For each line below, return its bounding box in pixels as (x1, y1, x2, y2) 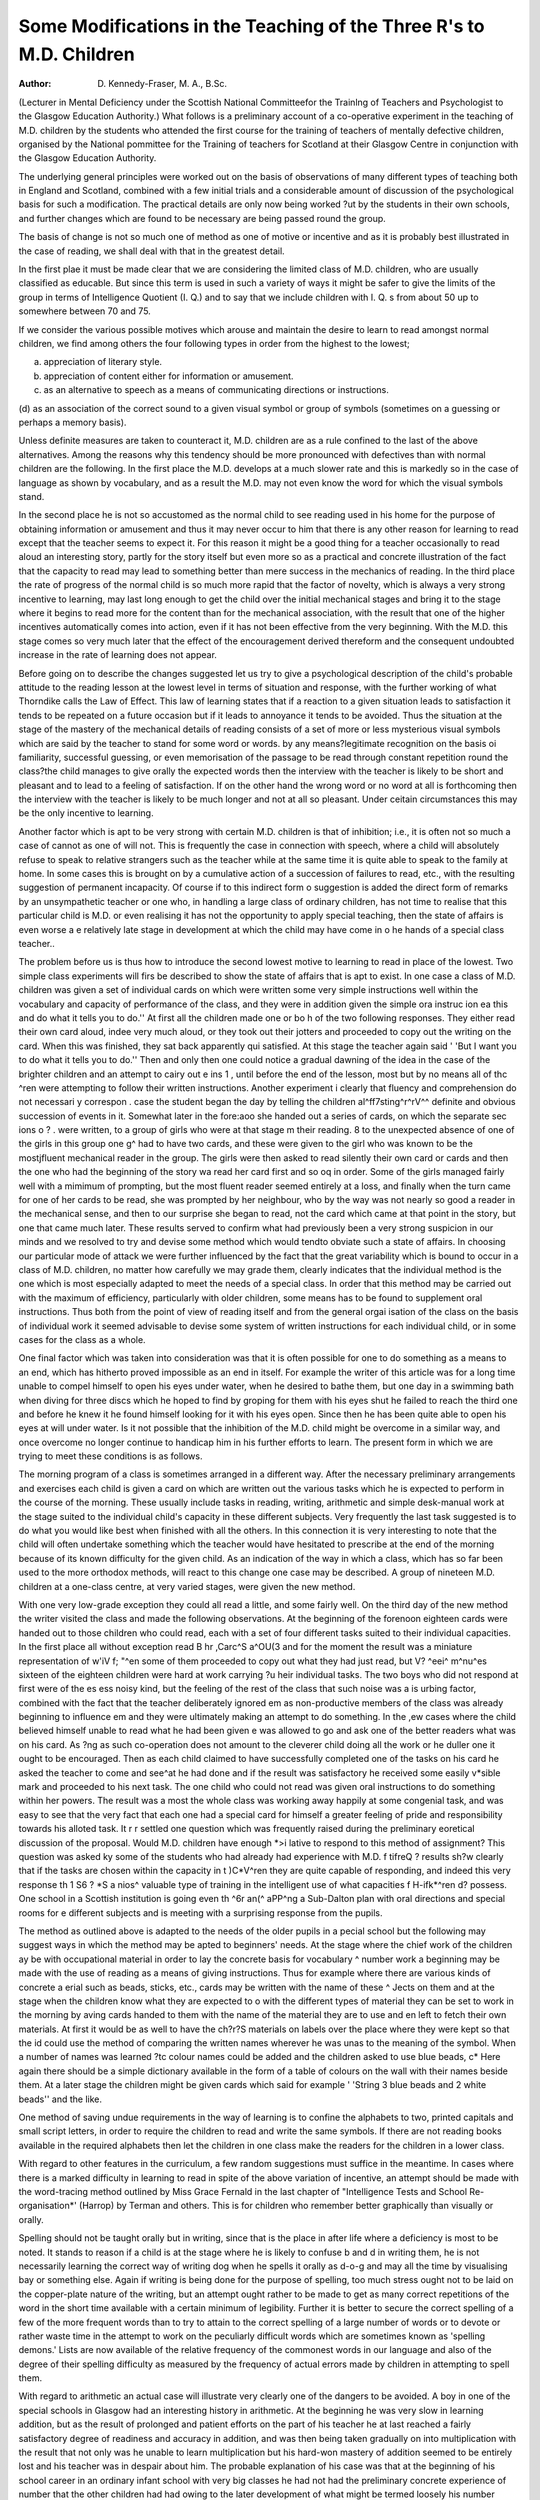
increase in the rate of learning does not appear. (18, 649, 217, 661)
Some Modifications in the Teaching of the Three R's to (18, 15, 485, 37)
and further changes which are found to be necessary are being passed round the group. (18, 212, 387, 224)
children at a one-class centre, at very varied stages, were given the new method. (18, 1580, 356, 1592)
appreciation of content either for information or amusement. (43, 370, 294, 382)
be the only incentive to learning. (18, 807, 154, 819)
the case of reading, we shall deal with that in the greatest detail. (18, 245, 285, 257)
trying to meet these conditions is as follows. (18, 1450, 203, 1462)
